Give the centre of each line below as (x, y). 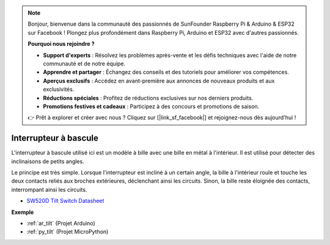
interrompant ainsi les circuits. (49, 189)
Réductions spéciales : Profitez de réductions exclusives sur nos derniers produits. (148, 98)
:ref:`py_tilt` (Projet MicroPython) (68, 232)
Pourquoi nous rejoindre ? (61, 44)
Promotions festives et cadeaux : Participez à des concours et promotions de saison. (151, 106)
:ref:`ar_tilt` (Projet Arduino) (61, 223)
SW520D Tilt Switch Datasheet (65, 201)
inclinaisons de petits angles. (48, 161)
